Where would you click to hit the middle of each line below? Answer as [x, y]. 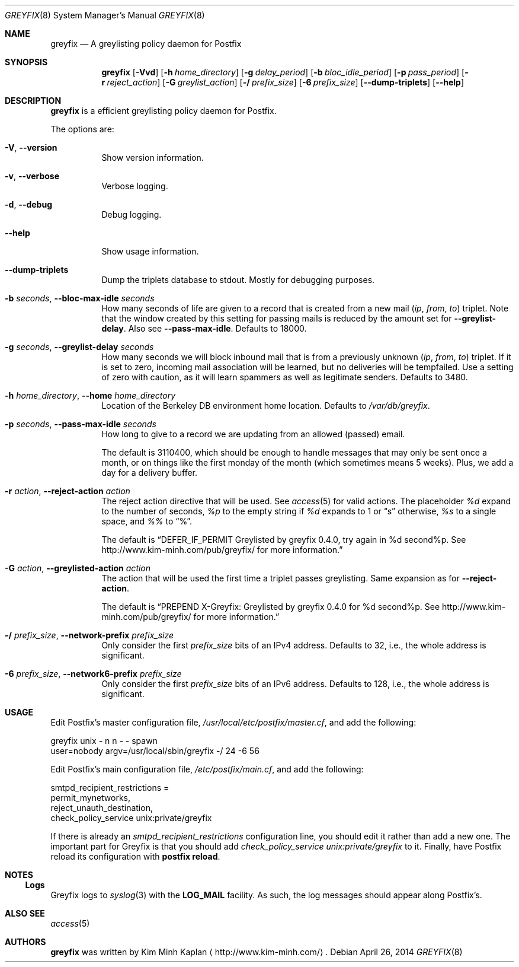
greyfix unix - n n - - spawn [104, 741]
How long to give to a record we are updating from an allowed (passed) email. [253, 434]
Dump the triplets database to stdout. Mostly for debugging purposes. [238, 280]
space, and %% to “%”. [147, 521]
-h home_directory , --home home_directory [90, 395]
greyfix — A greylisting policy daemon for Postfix [146, 44]
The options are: [82, 129]
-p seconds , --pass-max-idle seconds [81, 424]
